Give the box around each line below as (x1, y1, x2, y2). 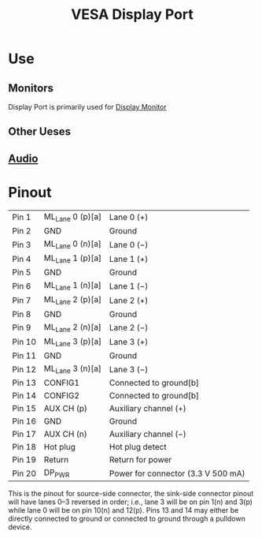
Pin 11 (12, 350, 37, 361)
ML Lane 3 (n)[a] (43, 363, 102, 375)
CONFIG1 (43, 377, 80, 388)
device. (8, 522, 32, 532)
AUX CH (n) (43, 428, 88, 439)
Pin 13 (12, 377, 37, 388)
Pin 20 (12, 468, 37, 479)
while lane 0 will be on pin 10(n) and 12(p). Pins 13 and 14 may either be (8, 506, 239, 515)
